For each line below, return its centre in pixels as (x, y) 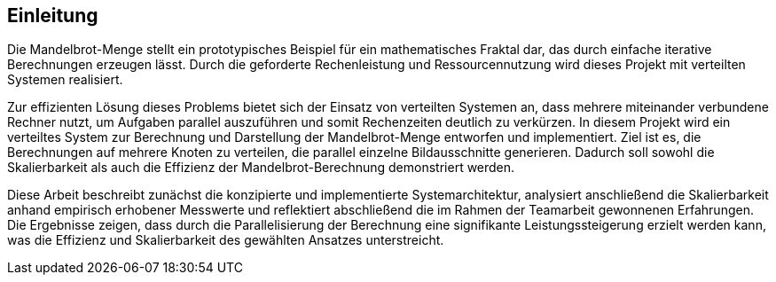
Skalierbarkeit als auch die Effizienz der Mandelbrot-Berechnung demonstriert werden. (261, 168)
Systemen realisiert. (65, 80)
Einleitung (53, 16)
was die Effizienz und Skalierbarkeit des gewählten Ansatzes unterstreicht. (226, 240)
